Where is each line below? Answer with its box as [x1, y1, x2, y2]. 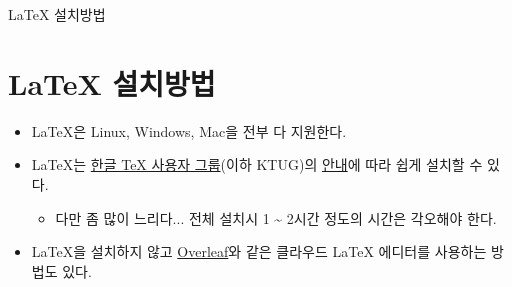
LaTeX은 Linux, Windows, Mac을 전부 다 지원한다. [31, 120, 347, 141]
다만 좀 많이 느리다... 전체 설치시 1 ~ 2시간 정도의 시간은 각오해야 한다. [55, 207, 497, 228]
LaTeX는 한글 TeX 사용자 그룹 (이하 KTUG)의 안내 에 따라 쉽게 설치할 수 [31, 154, 483, 175]
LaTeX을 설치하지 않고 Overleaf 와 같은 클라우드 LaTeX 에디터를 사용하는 [31, 241, 487, 262]
